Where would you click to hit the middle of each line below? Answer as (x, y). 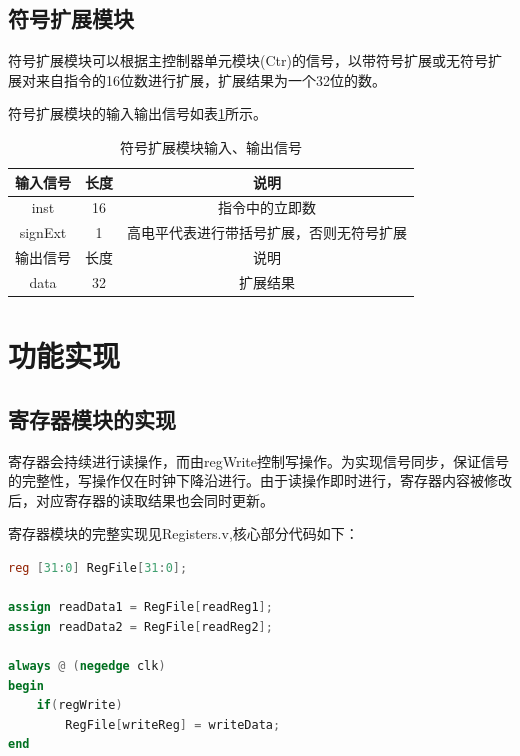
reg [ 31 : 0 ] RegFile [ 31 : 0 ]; (98, 568)
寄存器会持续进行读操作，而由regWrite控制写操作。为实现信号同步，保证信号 (258, 460)
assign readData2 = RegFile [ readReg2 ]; (140, 626)
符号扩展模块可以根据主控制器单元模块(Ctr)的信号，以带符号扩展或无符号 (248, 60)
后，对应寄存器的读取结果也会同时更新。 (141, 499)
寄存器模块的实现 (92, 418)
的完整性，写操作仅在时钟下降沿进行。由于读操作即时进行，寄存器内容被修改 (260, 480)
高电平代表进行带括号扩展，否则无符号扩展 (267, 232)
